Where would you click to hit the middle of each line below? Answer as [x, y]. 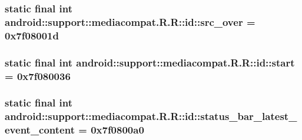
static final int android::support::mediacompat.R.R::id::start [150, 62]
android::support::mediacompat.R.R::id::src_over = [130, 21]
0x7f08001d [32, 35]
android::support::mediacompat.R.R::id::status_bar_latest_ [151, 116]
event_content [40, 130]
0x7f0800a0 [117, 130]
